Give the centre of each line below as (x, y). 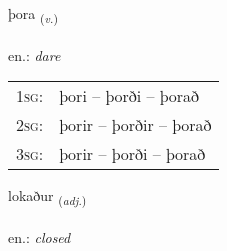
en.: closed (39, 237)
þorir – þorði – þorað (132, 154)
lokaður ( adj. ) (47, 197)
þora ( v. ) (33, 14)
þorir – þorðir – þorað (135, 125)
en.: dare (34, 54)
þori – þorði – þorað (129, 96)
